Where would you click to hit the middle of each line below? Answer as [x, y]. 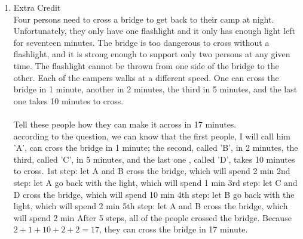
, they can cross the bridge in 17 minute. [173, 229]
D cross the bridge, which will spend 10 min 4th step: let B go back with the [154, 194]
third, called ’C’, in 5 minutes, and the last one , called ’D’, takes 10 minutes [154, 159]
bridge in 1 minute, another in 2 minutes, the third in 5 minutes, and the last [155, 89]
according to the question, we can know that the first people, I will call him [152, 136]
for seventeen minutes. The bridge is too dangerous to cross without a [141, 42]
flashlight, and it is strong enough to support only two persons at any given [152, 54]
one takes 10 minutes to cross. [68, 100]
